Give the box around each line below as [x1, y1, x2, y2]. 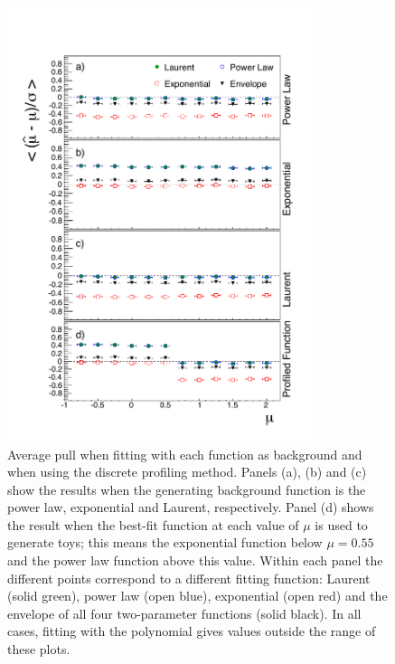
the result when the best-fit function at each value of [7, 515, 299, 534]
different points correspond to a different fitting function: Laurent [7, 568, 371, 587]
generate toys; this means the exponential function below [7, 533, 323, 552]
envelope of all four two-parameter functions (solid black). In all [7, 603, 362, 622]
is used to [315, 515, 368, 534]
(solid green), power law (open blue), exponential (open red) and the [7, 586, 388, 605]
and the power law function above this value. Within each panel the [7, 551, 383, 570]
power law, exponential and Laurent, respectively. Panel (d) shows [7, 498, 374, 517]
